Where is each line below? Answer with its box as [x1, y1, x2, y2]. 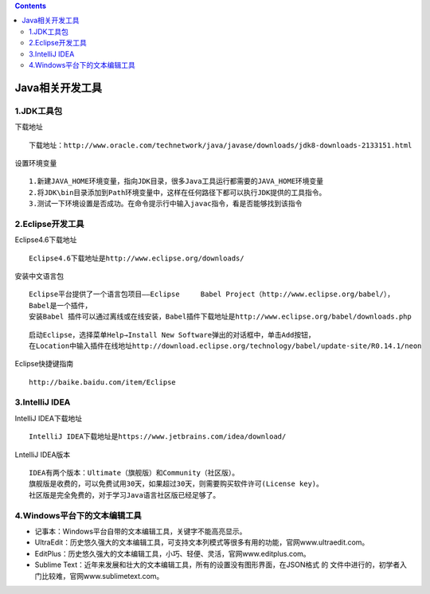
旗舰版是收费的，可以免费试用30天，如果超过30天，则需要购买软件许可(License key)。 [29, 479, 324, 489]
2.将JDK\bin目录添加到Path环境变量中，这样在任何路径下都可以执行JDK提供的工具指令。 [29, 188, 326, 197]
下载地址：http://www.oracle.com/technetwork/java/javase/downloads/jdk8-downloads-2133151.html [29, 140, 412, 150]
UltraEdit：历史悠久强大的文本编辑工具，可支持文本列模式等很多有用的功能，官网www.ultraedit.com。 [34, 537, 369, 547]
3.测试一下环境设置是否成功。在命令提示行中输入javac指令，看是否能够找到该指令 [29, 199, 303, 209]
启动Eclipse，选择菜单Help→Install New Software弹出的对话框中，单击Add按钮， [29, 330, 316, 339]
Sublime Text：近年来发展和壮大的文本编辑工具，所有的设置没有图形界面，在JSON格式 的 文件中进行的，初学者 [34, 560, 401, 569]
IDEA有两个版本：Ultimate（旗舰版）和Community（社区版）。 [29, 468, 240, 478]
